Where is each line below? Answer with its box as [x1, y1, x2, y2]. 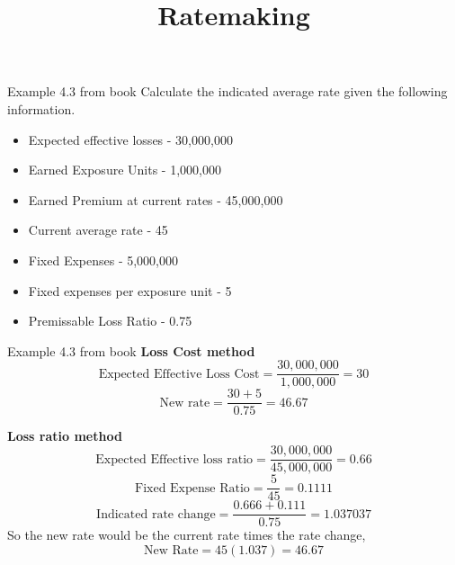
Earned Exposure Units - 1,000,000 [28, 160, 221, 179]
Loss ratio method [7, 426, 122, 445]
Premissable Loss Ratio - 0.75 [28, 311, 192, 330]
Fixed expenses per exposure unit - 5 [28, 281, 232, 300]
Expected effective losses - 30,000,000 [28, 130, 233, 148]
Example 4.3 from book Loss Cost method [7, 341, 255, 360]
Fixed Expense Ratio [134, 481, 250, 495]
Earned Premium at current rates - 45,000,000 [28, 190, 283, 209]
